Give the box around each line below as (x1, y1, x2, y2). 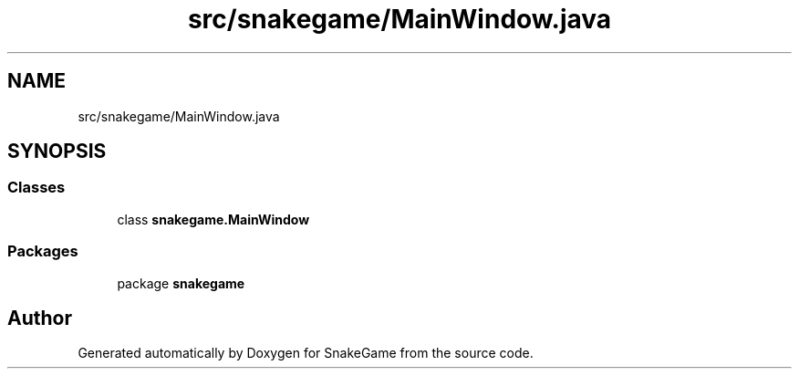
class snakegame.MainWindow (117, 211, 310, 227)
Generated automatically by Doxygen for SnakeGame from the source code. (78, 345, 534, 361)
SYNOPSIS (7, 140, 107, 163)
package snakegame (117, 275, 245, 291)
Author (7, 306, 72, 329)
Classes (7, 178, 66, 197)
